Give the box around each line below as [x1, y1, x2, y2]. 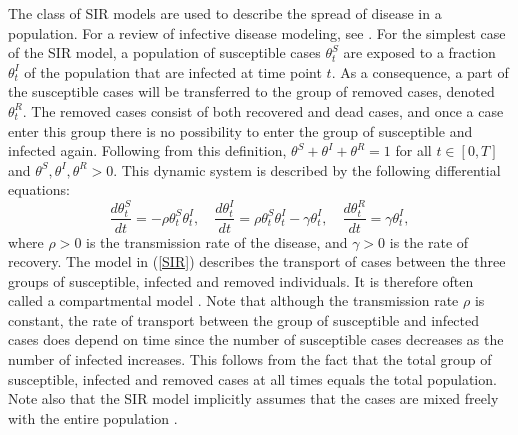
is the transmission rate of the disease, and [86, 231, 348, 252]
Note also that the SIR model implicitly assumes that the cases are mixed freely [8, 388, 499, 409]
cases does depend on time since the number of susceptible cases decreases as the [8, 329, 504, 350]
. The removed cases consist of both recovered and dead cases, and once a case [22, 100, 504, 121]
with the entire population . [8, 407, 178, 428]
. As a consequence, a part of [331, 61, 509, 82]
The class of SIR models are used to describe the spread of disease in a [8, 3, 442, 23]
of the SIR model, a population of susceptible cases [8, 42, 321, 63]
